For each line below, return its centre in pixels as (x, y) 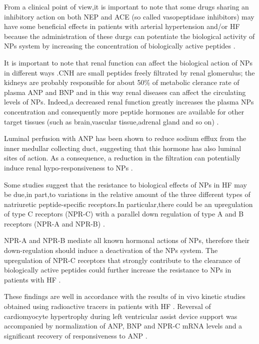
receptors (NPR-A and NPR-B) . (54, 223)
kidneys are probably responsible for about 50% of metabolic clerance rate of (122, 82)
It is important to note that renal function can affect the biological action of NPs (128, 62)
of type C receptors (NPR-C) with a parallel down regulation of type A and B (124, 214)
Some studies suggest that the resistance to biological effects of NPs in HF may (125, 184)
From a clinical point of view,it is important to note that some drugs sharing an (126, 6)
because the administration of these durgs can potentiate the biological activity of (129, 36)
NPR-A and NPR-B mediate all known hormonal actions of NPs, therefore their (127, 240)
